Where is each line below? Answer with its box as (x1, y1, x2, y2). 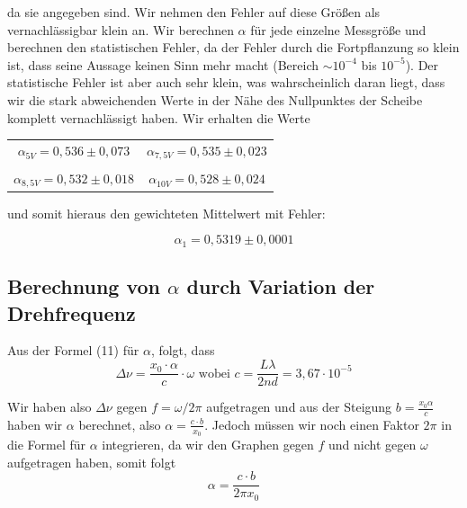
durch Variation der (186, 272, 375, 300)
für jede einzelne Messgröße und (250, 20, 427, 39)
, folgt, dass (150, 341, 215, 360)
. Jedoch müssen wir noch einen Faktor (204, 414, 419, 433)
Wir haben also (7, 397, 92, 416)
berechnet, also (78, 414, 161, 433)
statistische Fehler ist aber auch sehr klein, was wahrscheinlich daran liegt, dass (7, 73, 445, 92)
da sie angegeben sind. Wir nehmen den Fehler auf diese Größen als (7, 3, 381, 21)
